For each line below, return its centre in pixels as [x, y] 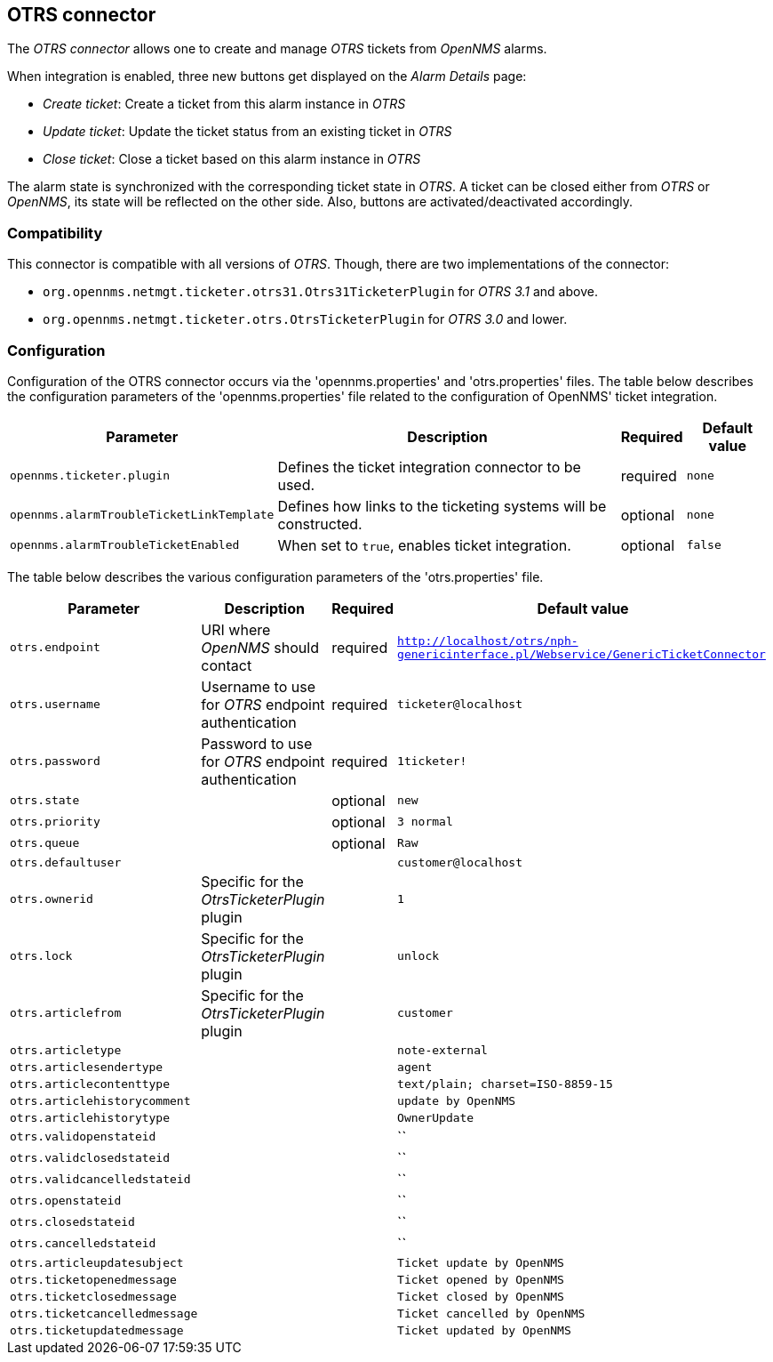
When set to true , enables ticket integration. [424, 545]
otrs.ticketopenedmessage [93, 1279]
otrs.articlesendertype [87, 1067]
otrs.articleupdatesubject [97, 1262]
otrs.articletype [66, 1050]
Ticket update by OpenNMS [481, 1262]
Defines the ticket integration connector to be [429, 467]
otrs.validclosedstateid [90, 1158]
